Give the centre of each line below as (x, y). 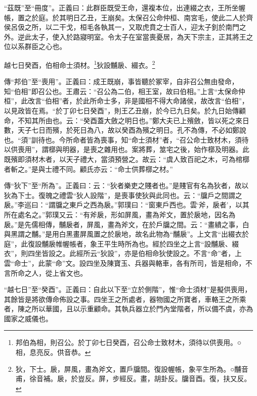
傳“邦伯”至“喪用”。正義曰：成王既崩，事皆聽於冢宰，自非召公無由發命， (121, 81)
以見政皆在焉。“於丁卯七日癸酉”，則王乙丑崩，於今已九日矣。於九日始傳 (122, 110)
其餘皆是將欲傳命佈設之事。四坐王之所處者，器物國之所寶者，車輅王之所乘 (125, 299)
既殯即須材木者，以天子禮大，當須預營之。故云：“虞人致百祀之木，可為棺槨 (127, 159)
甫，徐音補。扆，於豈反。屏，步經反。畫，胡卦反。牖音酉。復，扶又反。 (133, 378)
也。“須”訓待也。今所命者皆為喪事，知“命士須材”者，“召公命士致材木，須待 (127, 139)
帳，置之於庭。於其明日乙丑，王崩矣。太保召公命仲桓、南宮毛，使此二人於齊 (128, 17)
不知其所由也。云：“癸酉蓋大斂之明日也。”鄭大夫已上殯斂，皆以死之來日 (133, 120)
